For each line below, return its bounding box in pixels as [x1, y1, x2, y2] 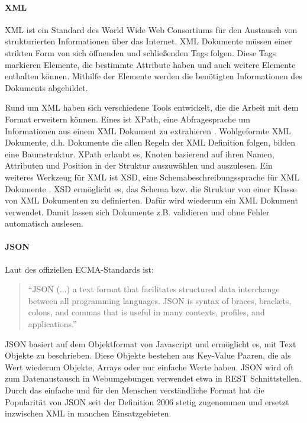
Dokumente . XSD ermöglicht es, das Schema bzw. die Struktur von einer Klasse [5, 182, 297, 195]
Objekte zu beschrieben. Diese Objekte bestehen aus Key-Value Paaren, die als [5, 349, 291, 361]
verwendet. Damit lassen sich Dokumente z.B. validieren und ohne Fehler [5, 205, 270, 218]
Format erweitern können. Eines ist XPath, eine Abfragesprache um [5, 112, 250, 125]
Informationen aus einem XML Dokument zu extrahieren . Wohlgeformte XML [5, 124, 291, 137]
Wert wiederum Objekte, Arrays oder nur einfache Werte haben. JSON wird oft [5, 360, 294, 373]
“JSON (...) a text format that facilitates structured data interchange [28, 283, 280, 295]
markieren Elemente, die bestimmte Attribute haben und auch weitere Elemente [5, 58, 296, 70]
